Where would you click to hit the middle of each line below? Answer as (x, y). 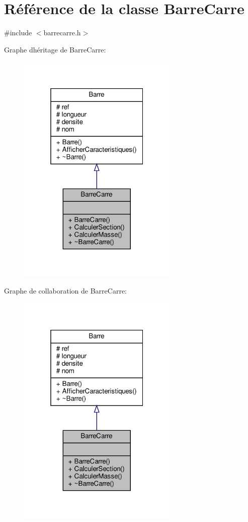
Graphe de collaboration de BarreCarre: (65, 290)
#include (18, 33)
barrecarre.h (62, 33)
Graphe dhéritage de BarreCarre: (55, 49)
